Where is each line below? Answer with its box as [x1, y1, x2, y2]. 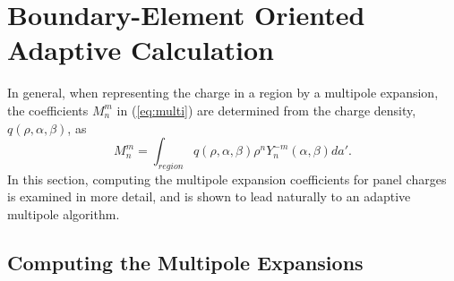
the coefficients [7, 100, 89, 119]
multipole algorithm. [7, 205, 120, 224]
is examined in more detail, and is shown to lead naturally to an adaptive [7, 187, 411, 206]
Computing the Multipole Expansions [7, 249, 364, 277]
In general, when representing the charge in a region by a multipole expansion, [7, 83, 439, 102]
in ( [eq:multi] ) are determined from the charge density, [116, 100, 416, 119]
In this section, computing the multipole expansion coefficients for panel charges [7, 169, 447, 188]
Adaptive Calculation [7, 31, 274, 68]
